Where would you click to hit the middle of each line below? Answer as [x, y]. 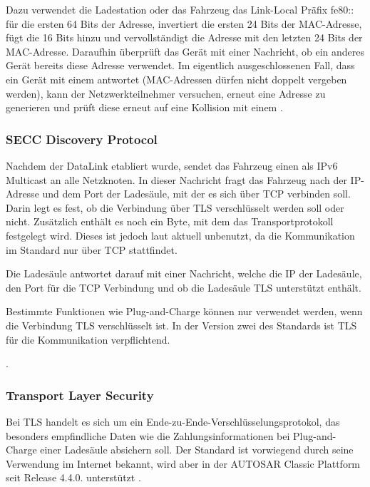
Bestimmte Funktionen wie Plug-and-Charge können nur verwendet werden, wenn [184, 311]
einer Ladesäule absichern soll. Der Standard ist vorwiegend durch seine [197, 450]
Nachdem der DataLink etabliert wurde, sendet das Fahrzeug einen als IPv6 [172, 165]
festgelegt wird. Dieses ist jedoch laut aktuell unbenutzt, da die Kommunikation [180, 235]
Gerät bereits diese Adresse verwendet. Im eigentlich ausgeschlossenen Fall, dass [180, 65]
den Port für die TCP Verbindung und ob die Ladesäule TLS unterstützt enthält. [184, 287]
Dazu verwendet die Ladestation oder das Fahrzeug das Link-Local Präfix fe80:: [180, 9]
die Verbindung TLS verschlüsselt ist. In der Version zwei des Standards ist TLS [181, 325]
